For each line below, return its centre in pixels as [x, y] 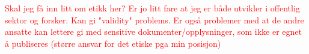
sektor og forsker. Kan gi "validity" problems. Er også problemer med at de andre [154, 19]
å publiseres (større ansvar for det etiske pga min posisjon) [113, 43]
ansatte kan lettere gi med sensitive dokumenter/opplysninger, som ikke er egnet [154, 31]
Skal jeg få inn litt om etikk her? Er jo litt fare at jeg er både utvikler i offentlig [152, 8]
